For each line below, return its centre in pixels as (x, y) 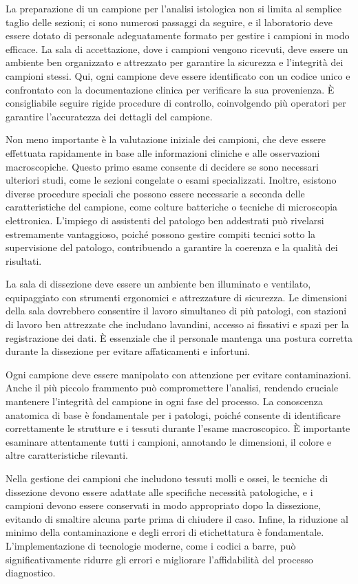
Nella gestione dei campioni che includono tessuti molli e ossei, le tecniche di (167, 478)
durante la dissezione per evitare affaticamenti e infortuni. (128, 351)
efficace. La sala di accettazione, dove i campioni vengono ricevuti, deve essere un (177, 48)
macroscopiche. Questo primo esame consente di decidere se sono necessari (162, 166)
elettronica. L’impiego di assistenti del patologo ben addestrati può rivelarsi (165, 220)
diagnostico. (31, 573)
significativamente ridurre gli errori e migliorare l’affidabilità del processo (159, 559)
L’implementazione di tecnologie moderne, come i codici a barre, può (151, 545)
